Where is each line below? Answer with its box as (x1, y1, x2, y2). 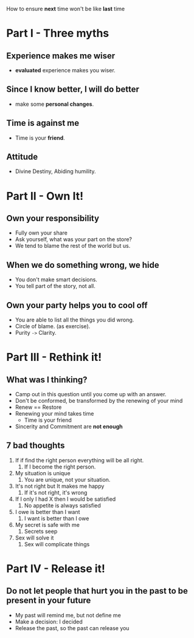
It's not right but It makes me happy (15, 482, 105, 490)
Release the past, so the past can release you (15, 624, 130, 631)
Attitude (6, 152, 38, 162)
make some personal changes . (15, 100, 94, 108)
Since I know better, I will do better (6, 84, 140, 95)
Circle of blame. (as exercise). (15, 323, 91, 330)
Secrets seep (24, 527, 58, 535)
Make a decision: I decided (15, 618, 83, 625)
